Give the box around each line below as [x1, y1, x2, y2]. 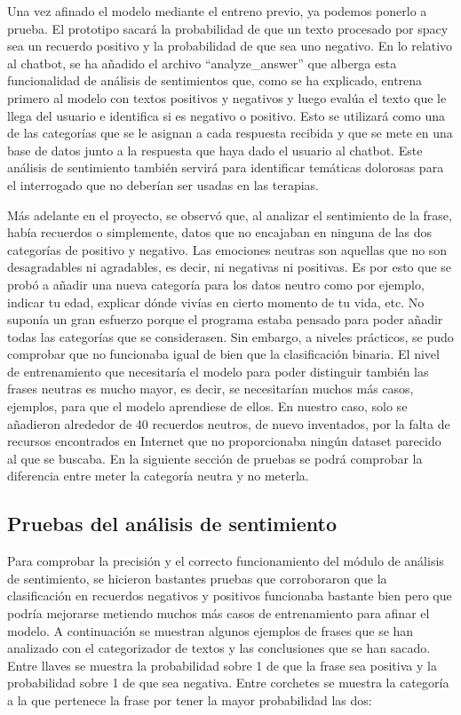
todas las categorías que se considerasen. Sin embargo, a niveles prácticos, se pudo [7, 327, 454, 346]
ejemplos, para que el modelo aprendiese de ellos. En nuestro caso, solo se [7, 397, 408, 416]
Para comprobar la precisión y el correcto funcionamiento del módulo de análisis [7, 552, 444, 570]
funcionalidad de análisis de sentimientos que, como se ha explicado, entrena [7, 71, 423, 90]
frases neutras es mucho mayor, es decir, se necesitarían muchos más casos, [7, 379, 414, 398]
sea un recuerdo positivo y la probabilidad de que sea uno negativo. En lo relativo [7, 36, 453, 55]
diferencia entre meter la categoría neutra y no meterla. [7, 466, 309, 485]
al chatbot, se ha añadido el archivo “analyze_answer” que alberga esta [7, 53, 397, 72]
